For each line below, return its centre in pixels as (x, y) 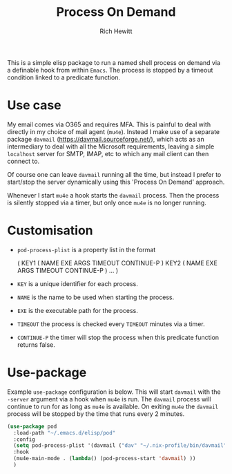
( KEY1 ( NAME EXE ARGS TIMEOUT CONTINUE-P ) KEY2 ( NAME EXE (117, 263)
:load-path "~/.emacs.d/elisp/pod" (65, 433)
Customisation (50, 230)
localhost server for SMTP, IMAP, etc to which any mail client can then (108, 153)
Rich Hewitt (116, 31)
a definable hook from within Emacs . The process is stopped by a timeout (110, 70)
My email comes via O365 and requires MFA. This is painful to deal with (109, 124)
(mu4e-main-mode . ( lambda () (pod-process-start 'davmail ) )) (105, 459)
